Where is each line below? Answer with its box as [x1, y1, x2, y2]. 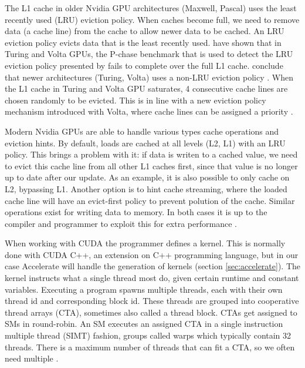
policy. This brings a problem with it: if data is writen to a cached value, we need [5, 148, 298, 160]
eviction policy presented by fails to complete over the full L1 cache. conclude [5, 59, 283, 71]
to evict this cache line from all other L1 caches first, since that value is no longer [5, 159, 298, 172]
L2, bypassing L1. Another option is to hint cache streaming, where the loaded [5, 182, 287, 195]
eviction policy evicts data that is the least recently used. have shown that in [5, 36, 282, 48]
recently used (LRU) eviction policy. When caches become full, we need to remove [5, 13, 300, 25]
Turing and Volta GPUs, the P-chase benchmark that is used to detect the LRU [5, 48, 293, 60]
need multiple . [5, 352, 59, 364]
